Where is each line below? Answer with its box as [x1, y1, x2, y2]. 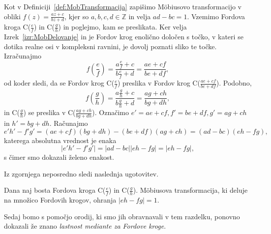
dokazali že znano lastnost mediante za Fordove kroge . [4, 221, 166, 231]
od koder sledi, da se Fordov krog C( [4, 78, 115, 88]
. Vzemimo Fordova [187, 11, 245, 21]
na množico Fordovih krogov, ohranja [4, 195, 117, 205]
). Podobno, [216, 78, 252, 88]
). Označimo [92, 107, 129, 117]
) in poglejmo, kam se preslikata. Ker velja [58, 22, 187, 32]
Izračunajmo [4, 51, 41, 61]
